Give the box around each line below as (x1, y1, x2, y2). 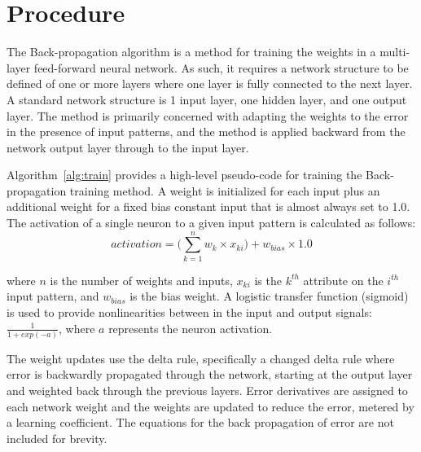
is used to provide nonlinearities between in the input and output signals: (7, 303, 372, 320)
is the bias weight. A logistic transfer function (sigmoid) (129, 287, 409, 305)
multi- (379, 43, 410, 60)
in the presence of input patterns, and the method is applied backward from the (7, 123, 406, 140)
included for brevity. (7, 429, 107, 446)
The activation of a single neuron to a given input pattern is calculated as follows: (7, 214, 416, 231)
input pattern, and (7, 287, 99, 305)
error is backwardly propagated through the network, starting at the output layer (7, 366, 413, 383)
